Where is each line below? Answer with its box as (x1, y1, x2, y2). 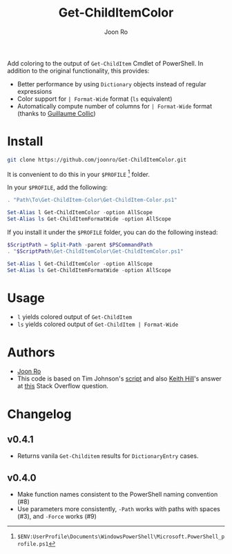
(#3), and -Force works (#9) (17, 513, 97, 521)
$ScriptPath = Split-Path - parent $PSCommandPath (7, 242, 153, 249)
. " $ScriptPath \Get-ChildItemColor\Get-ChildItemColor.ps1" (7, 247, 184, 255)
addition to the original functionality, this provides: (7, 66, 150, 75)
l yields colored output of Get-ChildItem (17, 313, 133, 321)
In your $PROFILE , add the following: (7, 183, 108, 191)
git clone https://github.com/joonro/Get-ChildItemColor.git (7, 156, 187, 163)
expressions (17, 87, 52, 95)
